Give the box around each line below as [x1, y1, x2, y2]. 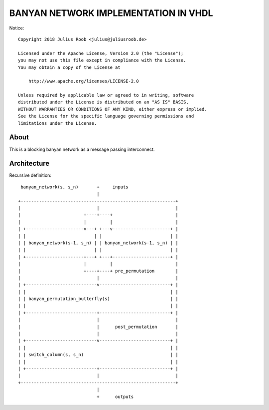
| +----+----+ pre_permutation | [18, 268, 179, 274]
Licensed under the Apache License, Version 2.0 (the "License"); [18, 50, 184, 56]
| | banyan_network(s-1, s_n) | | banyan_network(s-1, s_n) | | [18, 240, 179, 246]
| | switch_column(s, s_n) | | [18, 352, 179, 358]
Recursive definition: [9, 172, 52, 178]
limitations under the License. [18, 120, 97, 126]
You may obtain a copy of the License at [18, 64, 121, 70]
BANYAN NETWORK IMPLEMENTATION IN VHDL [9, 7, 213, 18]
